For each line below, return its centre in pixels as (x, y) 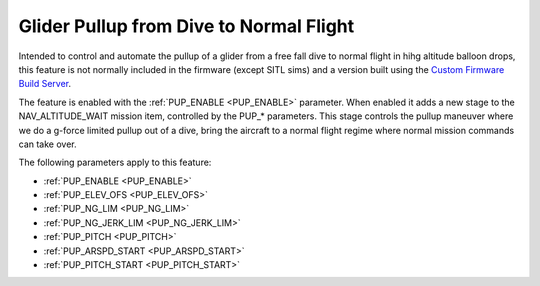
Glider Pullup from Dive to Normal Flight (186, 26)
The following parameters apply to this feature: (115, 162)
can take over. (47, 144)
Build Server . (45, 84)
